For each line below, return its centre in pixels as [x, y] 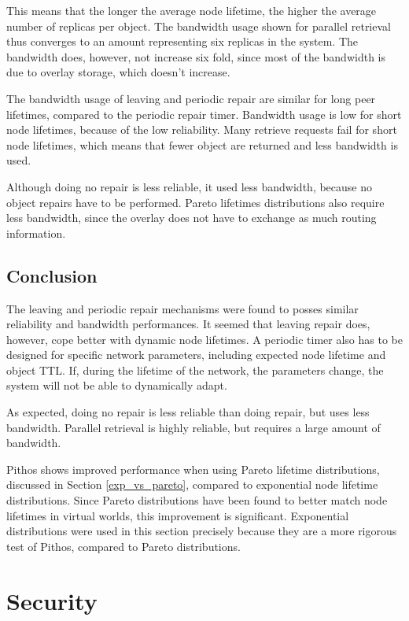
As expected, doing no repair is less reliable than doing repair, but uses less [188, 412]
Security [52, 600]
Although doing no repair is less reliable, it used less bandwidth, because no [190, 186]
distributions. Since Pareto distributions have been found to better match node [197, 500]
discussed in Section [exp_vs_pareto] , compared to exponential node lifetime [192, 484]
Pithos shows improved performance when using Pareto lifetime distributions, [193, 469]
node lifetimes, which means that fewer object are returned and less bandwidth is [202, 144]
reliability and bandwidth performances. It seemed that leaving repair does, [188, 324]
